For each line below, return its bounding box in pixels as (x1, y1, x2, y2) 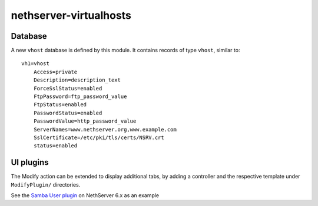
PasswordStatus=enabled (33, 109, 102, 116)
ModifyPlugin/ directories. (11, 181, 81, 188)
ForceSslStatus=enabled (33, 85, 102, 92)
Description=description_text (33, 77, 121, 83)
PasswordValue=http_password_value (33, 118, 137, 124)
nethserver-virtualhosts (11, 9, 132, 22)
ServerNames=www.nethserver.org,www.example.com (33, 126, 177, 133)
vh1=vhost (21, 60, 49, 67)
